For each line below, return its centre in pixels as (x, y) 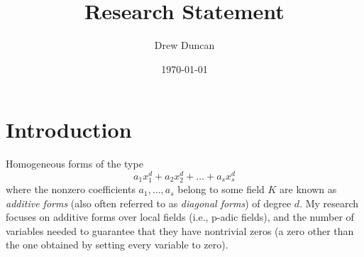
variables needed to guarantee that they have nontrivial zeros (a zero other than (180, 230)
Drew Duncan (184, 45)
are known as (308, 189)
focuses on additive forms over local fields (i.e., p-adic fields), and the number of (180, 217)
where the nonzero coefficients (71, 189)
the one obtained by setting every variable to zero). (117, 245)
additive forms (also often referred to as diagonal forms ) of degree (149, 203)
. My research (329, 203)
